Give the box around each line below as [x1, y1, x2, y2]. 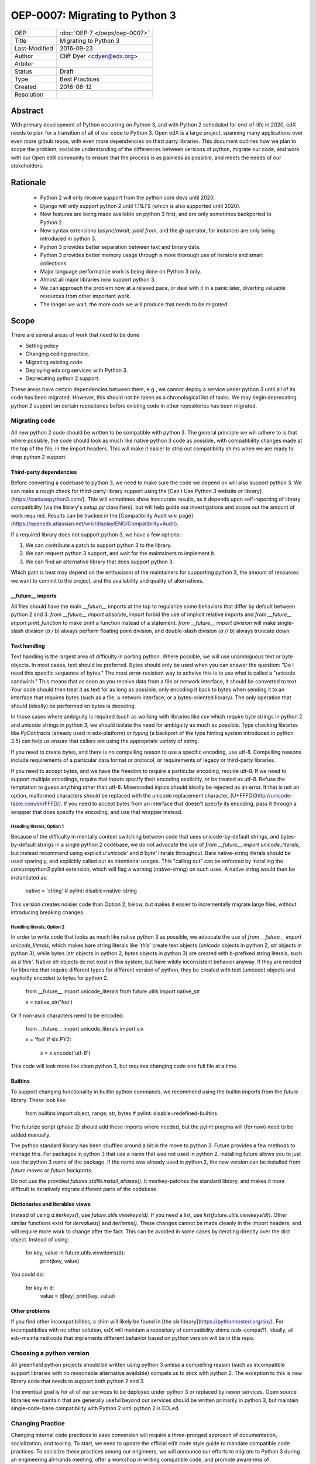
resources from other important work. [40, 293, 131, 300]
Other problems [11, 1307, 50, 1314]
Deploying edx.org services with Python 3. [25, 367, 128, 374]
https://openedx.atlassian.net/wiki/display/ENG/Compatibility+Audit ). [12, 520, 178, 527]
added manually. [11, 1131, 51, 1138]
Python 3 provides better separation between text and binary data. [40, 243, 201, 250]
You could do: [11, 1271, 44, 1278]
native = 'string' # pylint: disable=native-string [25, 887, 138, 894]
